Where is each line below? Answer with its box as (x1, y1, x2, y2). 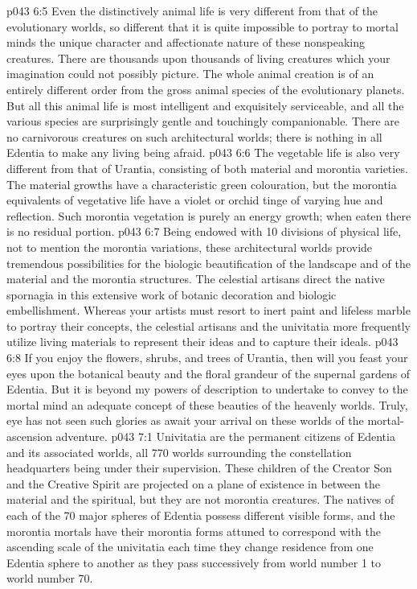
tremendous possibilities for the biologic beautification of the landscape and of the (6, 254, 411, 271)
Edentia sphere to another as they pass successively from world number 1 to (6, 554, 382, 570)
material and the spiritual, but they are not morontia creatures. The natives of (6, 491, 395, 508)
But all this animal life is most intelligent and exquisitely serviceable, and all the (6, 97, 404, 113)
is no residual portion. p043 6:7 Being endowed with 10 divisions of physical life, (6, 223, 402, 240)
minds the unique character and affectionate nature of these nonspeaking (6, 34, 366, 51)
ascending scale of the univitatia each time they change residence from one (6, 538, 374, 555)
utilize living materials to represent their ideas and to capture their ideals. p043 (6, 333, 399, 350)
